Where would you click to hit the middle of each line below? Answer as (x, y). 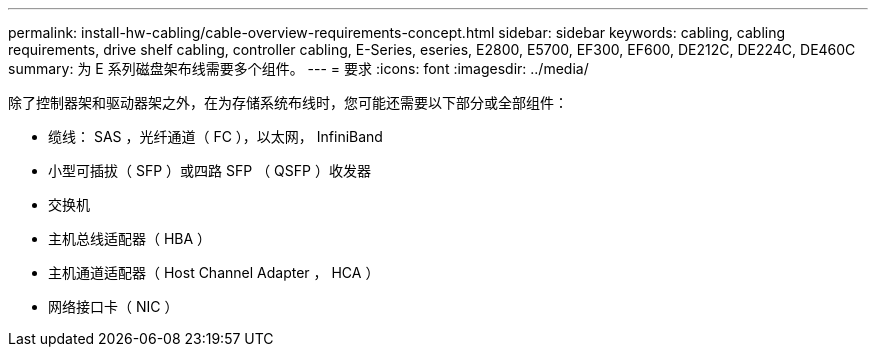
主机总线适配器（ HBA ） (130, 238)
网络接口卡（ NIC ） (113, 306)
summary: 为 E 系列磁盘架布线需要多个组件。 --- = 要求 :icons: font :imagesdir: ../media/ (298, 68)
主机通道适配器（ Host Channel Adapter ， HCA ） (214, 272)
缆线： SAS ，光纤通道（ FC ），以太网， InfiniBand (215, 136)
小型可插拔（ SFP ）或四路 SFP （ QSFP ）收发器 (209, 170)
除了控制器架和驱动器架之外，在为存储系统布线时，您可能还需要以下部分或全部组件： (288, 102)
